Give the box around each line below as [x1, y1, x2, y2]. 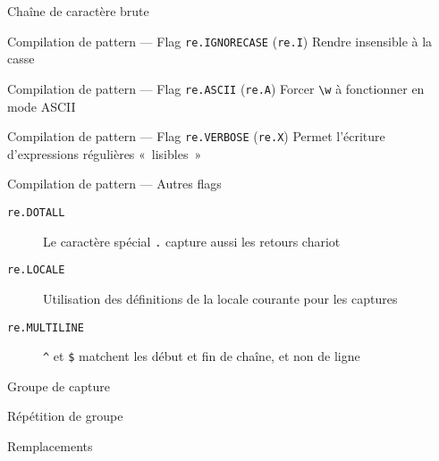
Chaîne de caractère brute [7, 2, 149, 20]
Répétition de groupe [7, 407, 123, 425]
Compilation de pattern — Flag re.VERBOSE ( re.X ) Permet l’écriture [7, 127, 385, 146]
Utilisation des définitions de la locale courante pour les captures [43, 289, 398, 307]
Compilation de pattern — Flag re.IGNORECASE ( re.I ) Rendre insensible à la [7, 31, 433, 50]
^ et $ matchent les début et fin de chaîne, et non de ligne [43, 347, 360, 365]
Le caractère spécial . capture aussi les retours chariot [43, 231, 341, 250]
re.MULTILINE [7, 321, 84, 334]
